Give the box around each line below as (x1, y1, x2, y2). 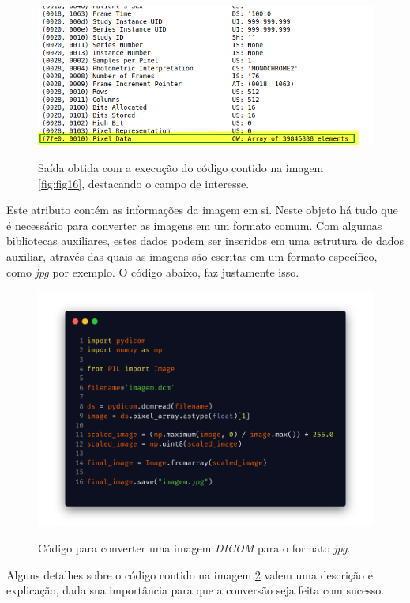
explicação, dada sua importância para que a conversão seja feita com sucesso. (6, 582, 385, 598)
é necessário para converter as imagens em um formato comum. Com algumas (6, 217, 382, 233)
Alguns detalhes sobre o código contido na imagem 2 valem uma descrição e (6, 566, 373, 582)
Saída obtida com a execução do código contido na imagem (38, 160, 324, 176)
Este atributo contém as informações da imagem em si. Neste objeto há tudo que (6, 202, 398, 218)
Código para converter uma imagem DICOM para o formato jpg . (38, 540, 351, 556)
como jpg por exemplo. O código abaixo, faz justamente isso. (6, 263, 299, 280)
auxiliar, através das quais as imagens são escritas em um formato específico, (6, 248, 378, 265)
